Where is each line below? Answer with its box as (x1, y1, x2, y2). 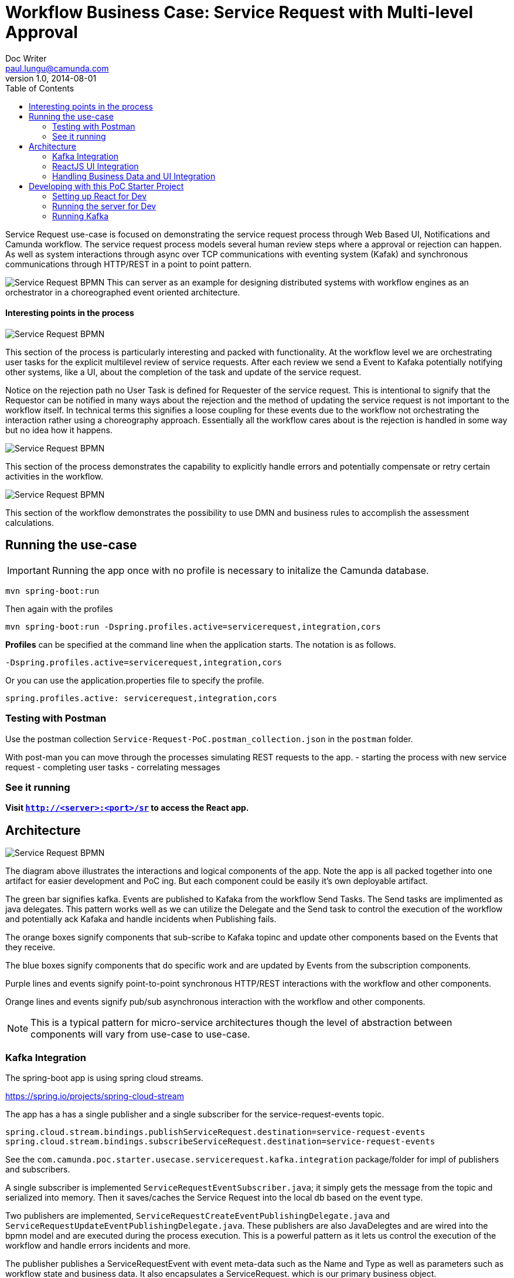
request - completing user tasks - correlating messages (5, 762, 220, 772)
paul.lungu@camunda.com (5, 63, 109, 73)
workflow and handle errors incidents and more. (5, 1240, 191, 1250)
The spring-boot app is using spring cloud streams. (5, 1072, 203, 1083)
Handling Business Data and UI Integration (52, 171, 216, 181)
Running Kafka (52, 210, 109, 221)
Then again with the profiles (5, 603, 113, 614)
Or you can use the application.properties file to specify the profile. (5, 675, 264, 685)
